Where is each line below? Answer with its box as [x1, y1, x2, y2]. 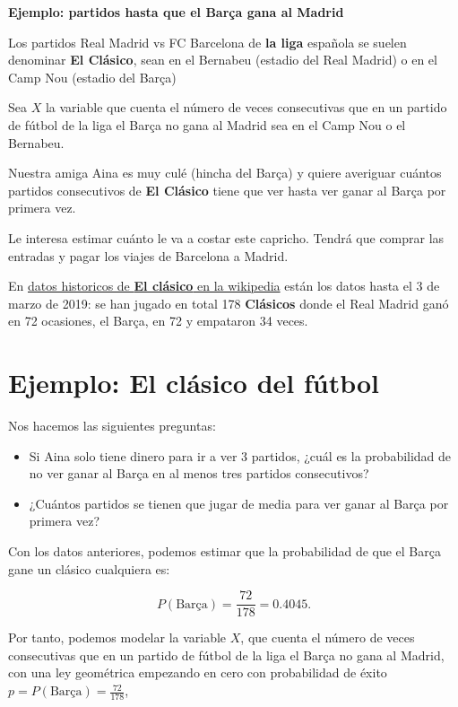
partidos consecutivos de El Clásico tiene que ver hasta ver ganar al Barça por [8, 180, 446, 199]
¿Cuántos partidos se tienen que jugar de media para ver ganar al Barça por [29, 493, 449, 512]
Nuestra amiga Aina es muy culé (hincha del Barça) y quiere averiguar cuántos [8, 163, 442, 182]
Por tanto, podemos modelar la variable [8, 628, 227, 647]
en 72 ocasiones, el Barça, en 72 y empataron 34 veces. [8, 311, 308, 330]
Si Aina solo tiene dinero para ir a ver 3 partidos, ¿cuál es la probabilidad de [29, 446, 452, 465]
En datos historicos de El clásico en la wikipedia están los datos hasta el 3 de [8, 276, 440, 295]
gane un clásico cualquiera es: [8, 559, 170, 578]
